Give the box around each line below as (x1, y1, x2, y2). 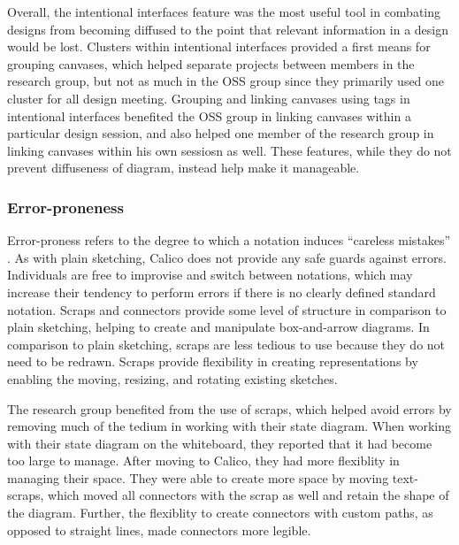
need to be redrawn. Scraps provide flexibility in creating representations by (7, 352, 418, 371)
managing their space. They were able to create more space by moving (7, 468, 389, 487)
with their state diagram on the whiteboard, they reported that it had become (7, 434, 432, 452)
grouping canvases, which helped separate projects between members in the (7, 54, 415, 73)
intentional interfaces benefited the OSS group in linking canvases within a (7, 106, 411, 125)
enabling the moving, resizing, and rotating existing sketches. (7, 369, 338, 388)
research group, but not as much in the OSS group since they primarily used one (7, 72, 445, 90)
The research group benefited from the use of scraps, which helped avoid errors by (7, 399, 452, 418)
